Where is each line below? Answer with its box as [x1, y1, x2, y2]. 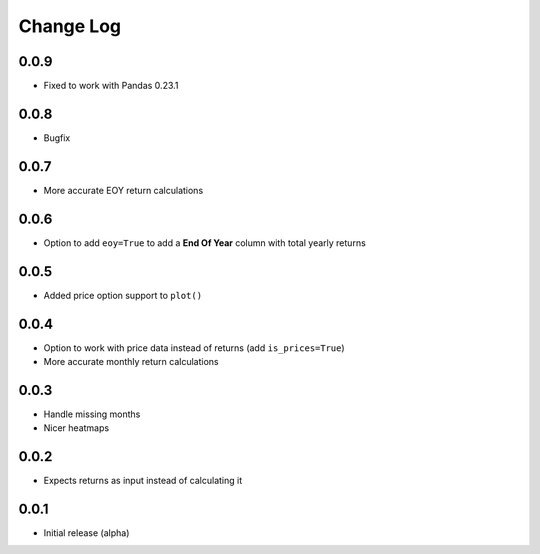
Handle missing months [43, 408, 141, 420]
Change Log [18, 15, 122, 37]
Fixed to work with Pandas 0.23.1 [43, 80, 179, 92]
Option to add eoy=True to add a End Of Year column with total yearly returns [43, 236, 367, 249]
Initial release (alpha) [43, 527, 130, 539]
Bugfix [43, 131, 71, 144]
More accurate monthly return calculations [43, 355, 219, 367]
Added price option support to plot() [43, 289, 203, 301]
